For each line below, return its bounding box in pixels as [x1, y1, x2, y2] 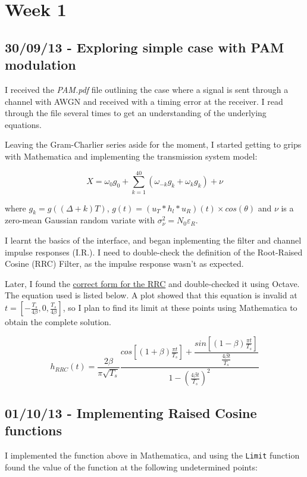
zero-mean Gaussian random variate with [5, 214, 155, 226]
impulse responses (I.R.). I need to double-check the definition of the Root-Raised [5, 245, 303, 258]
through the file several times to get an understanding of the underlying [5, 107, 267, 119]
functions [5, 421, 62, 439]
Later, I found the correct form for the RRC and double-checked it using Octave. [5, 277, 300, 289]
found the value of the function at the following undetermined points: [5, 460, 258, 473]
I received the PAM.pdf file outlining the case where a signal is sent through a [5, 83, 289, 95]
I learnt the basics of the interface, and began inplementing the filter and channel [5, 234, 302, 247]
